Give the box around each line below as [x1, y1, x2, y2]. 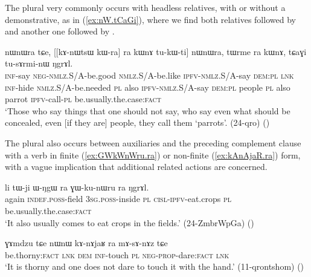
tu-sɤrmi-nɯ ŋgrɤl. [5, 57, 73, 70]
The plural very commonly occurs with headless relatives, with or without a [5, 1, 286, 13]
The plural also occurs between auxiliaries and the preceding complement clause [5, 136, 301, 149]
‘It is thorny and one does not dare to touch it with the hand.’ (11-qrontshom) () [5, 260, 304, 273]
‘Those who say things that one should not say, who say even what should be [5, 104, 290, 117]
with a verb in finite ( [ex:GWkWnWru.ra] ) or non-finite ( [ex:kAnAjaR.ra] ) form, [5, 148, 301, 161]
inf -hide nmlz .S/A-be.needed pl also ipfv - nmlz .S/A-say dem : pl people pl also [5, 80, 290, 93]
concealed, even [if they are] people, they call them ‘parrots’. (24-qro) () [5, 116, 270, 129]
